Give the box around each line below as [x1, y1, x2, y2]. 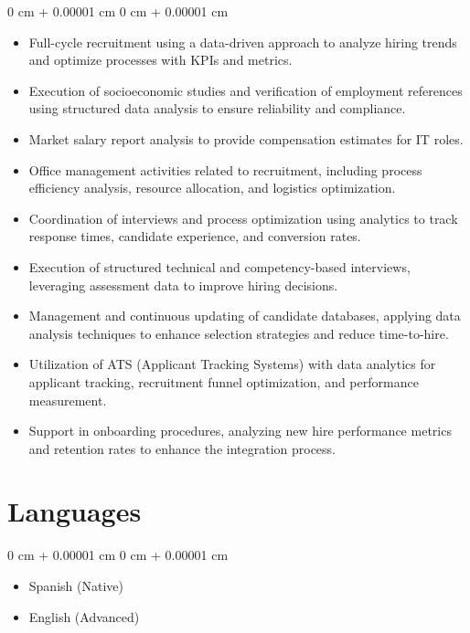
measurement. [28, 390, 107, 409]
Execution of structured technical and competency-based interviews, [28, 257, 411, 276]
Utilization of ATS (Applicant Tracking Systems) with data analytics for [28, 354, 436, 374]
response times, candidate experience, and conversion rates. [28, 227, 361, 246]
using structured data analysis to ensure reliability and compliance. [28, 99, 406, 118]
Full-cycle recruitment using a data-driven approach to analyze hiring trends [28, 32, 457, 51]
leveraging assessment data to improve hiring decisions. [28, 275, 338, 294]
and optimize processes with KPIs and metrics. [28, 50, 293, 69]
